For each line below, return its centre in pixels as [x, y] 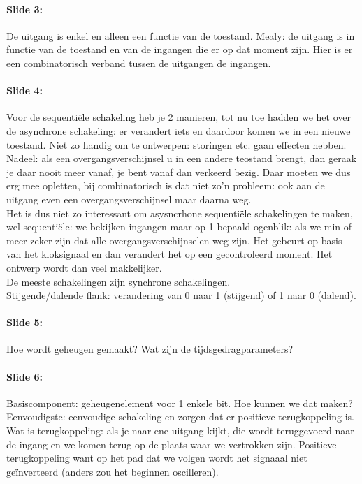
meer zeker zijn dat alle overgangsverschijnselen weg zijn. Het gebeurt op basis [174, 240]
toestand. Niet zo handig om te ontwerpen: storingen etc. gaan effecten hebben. [176, 144]
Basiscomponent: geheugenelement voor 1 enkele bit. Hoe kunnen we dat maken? [180, 403]
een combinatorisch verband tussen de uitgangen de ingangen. [139, 63]
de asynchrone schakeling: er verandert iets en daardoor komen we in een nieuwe [179, 130]
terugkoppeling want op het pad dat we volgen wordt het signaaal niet [157, 458]
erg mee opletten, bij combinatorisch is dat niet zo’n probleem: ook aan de [166, 185]
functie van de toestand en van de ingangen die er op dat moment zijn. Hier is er [180, 49]
